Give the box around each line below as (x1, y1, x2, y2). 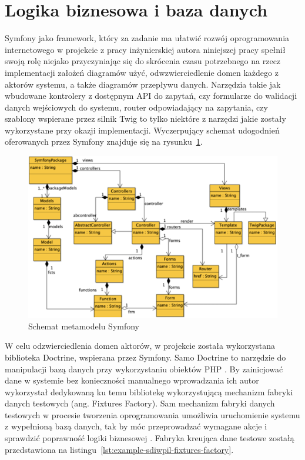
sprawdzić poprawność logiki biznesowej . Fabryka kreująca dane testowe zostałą (5, 432, 294, 444)
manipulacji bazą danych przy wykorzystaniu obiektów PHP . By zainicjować (5, 362, 283, 375)
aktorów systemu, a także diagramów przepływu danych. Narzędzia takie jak (5, 78, 281, 90)
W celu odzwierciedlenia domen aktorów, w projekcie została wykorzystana (5, 339, 275, 352)
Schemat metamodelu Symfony (28, 319, 139, 332)
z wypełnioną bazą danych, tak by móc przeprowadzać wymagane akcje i (5, 420, 267, 432)
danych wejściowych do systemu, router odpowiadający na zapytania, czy (5, 101, 268, 113)
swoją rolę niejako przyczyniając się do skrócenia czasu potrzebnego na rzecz (5, 55, 281, 67)
